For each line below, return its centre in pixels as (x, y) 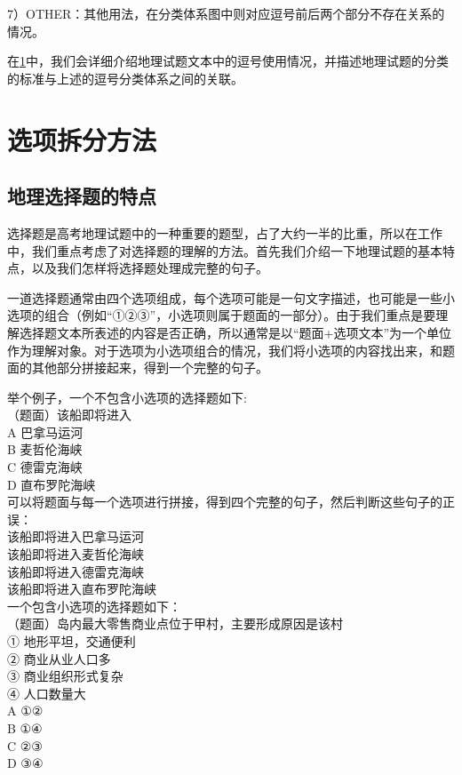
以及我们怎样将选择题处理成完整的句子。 (150, 268)
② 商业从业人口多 (59, 658)
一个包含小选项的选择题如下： (94, 606)
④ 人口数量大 (47, 693)
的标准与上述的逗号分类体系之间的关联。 (125, 78)
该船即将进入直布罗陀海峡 (82, 589)
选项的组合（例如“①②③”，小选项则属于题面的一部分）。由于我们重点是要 (222, 315)
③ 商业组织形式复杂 (65, 676)
